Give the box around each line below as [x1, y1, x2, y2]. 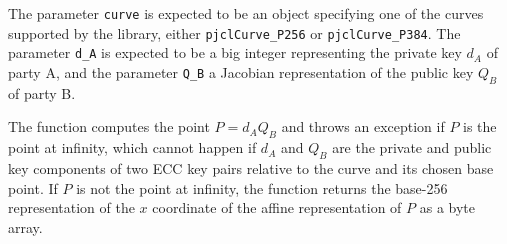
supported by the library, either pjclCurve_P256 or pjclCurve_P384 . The [8, 22, 461, 43]
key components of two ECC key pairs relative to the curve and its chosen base [8, 157, 494, 178]
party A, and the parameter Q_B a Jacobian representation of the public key [8, 61, 474, 82]
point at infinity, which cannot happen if [8, 137, 257, 158]
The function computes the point [8, 116, 210, 137]
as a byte [419, 197, 475, 218]
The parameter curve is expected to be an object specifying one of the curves [8, 3, 484, 23]
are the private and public [332, 137, 492, 158]
